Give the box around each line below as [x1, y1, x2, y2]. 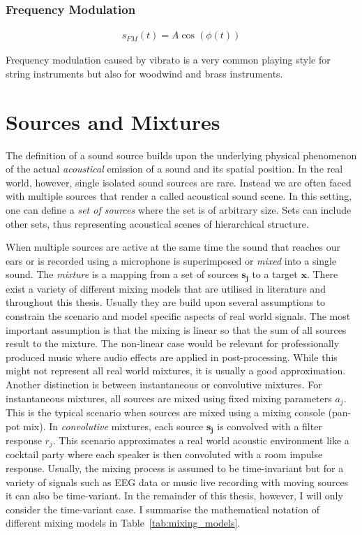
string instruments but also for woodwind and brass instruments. [6, 66, 283, 80]
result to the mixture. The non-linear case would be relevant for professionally [6, 336, 340, 351]
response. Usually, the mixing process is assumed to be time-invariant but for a [6, 461, 344, 476]
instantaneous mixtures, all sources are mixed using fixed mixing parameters [6, 390, 332, 405]
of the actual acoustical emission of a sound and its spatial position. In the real [6, 161, 343, 176]
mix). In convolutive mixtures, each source [23, 418, 204, 433]
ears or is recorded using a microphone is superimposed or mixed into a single [6, 253, 337, 267]
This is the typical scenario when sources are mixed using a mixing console [6, 404, 325, 419]
